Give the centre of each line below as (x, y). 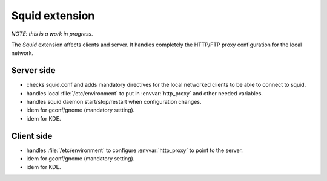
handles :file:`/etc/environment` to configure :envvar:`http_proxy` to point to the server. (135, 150)
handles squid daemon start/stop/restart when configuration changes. (114, 102)
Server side (33, 70)
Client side (32, 136)
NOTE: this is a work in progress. (52, 34)
